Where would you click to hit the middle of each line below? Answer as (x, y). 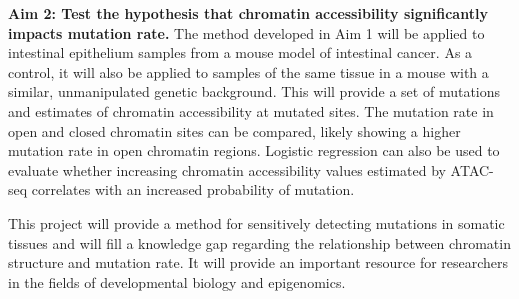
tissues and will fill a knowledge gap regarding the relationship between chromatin (259, 242)
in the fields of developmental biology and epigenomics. (177, 281)
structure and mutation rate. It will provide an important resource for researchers (258, 262)
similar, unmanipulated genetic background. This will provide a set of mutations (254, 91)
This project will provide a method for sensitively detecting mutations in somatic (256, 222)
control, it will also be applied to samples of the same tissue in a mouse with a (248, 71)
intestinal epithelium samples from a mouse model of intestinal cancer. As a (240, 52)
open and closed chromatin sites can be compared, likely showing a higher (234, 130)
